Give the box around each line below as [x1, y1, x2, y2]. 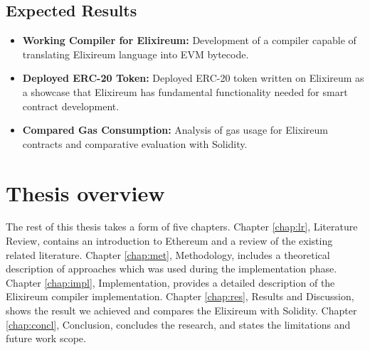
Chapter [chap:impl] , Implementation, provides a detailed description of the [6, 275, 335, 290]
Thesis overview [6, 178, 165, 207]
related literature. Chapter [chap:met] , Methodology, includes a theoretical [6, 247, 330, 262]
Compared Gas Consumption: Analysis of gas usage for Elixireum [22, 122, 328, 137]
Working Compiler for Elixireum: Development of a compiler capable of [22, 33, 356, 48]
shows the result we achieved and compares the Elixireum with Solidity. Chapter [6, 303, 357, 318]
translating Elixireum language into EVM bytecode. [22, 46, 249, 61]
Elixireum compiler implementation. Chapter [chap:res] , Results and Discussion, [6, 289, 354, 304]
